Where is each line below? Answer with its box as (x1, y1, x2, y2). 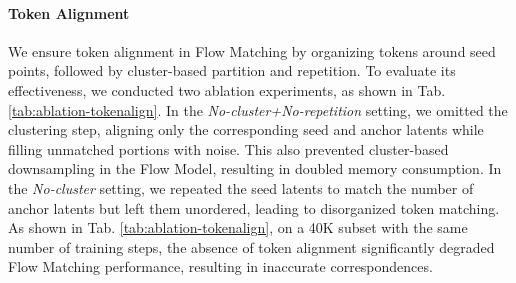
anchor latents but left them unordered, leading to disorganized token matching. (8, 197, 500, 218)
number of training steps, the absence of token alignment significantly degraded (8, 236, 495, 257)
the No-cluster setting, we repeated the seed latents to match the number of (8, 177, 474, 198)
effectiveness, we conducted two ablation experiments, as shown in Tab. (8, 79, 446, 100)
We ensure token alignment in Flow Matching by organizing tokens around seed (8, 40, 496, 61)
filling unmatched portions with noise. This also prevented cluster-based (8, 138, 449, 159)
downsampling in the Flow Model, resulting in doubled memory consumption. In (8, 158, 502, 179)
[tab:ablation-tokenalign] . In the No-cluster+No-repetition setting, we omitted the (8, 99, 508, 120)
